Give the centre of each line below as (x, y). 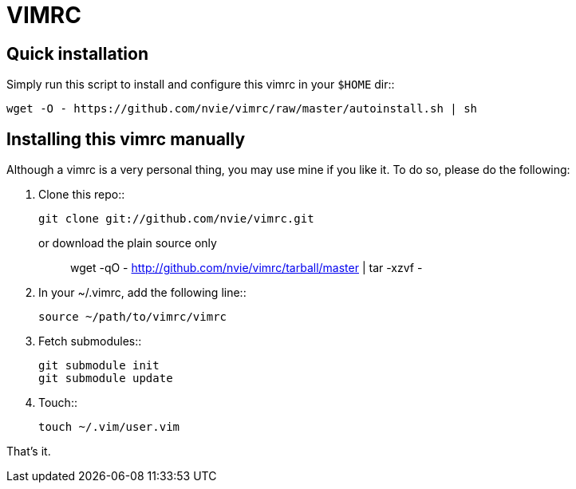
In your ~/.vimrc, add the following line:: (142, 293)
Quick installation (78, 53)
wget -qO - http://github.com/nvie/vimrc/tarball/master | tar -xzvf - (247, 268)
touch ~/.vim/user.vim (109, 427)
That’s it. (29, 452)
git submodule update (106, 379)
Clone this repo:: (82, 195)
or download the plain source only (128, 243)
